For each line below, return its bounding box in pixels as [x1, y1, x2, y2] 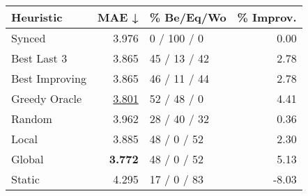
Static [11, 171, 40, 187]
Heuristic [11, 9, 63, 25]
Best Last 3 [11, 50, 68, 66]
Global [11, 151, 44, 167]
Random [11, 111, 52, 126]
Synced [11, 30, 46, 46]
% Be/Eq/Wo [149, 9, 226, 25]
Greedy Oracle [11, 90, 82, 106]
